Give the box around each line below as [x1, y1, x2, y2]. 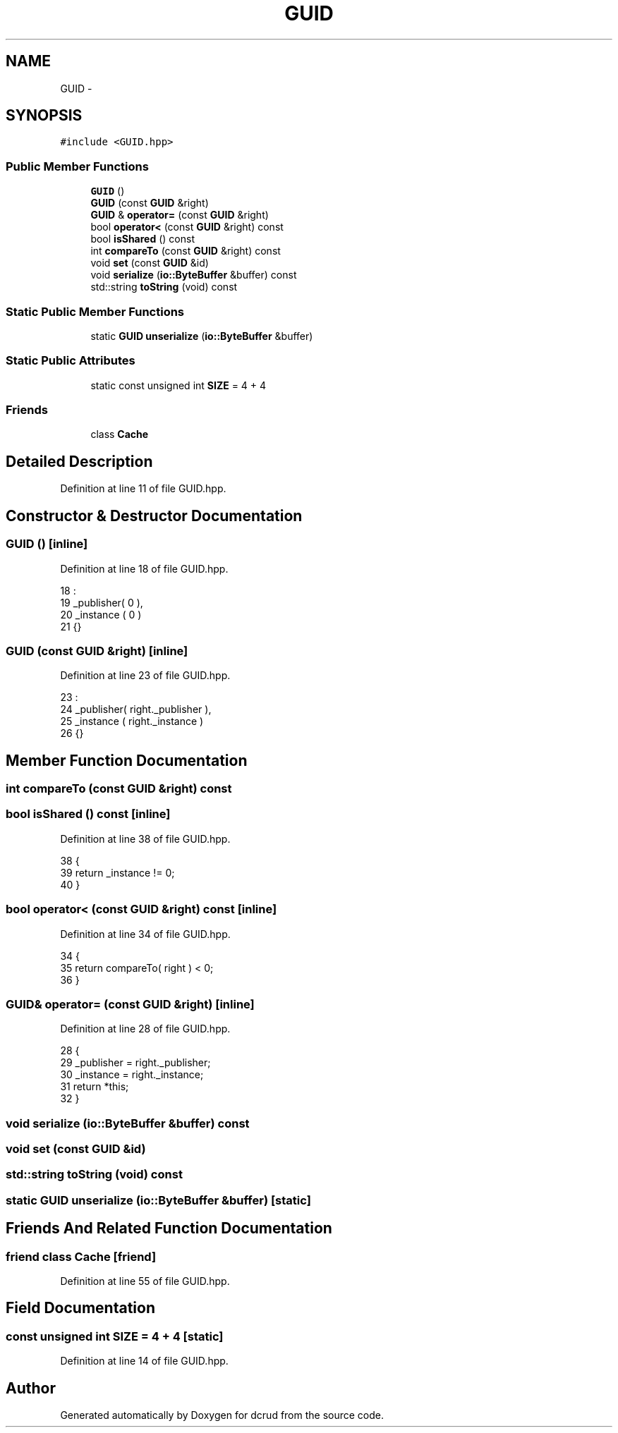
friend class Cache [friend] [6, 1249, 157, 1264]
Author [6, 1379, 56, 1397]
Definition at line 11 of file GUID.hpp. [60, 482, 226, 495]
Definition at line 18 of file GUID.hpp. [60, 562, 229, 575]
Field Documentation [6, 1299, 155, 1317]
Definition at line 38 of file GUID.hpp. [60, 832, 231, 845]
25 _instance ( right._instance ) [60, 715, 204, 728]
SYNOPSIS [6, 106, 83, 125]
